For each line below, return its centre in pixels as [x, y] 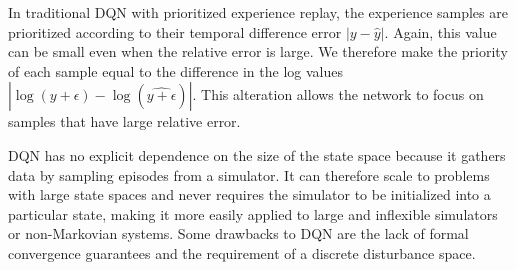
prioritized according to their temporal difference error [175, 31]
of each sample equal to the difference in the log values [175, 70]
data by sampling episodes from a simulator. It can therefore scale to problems [249, 174]
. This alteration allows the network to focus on [338, 94]
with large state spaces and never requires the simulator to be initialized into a [249, 194]
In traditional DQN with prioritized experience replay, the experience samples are [258, 12]
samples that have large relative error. [124, 121]
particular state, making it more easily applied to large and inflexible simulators [253, 213]
